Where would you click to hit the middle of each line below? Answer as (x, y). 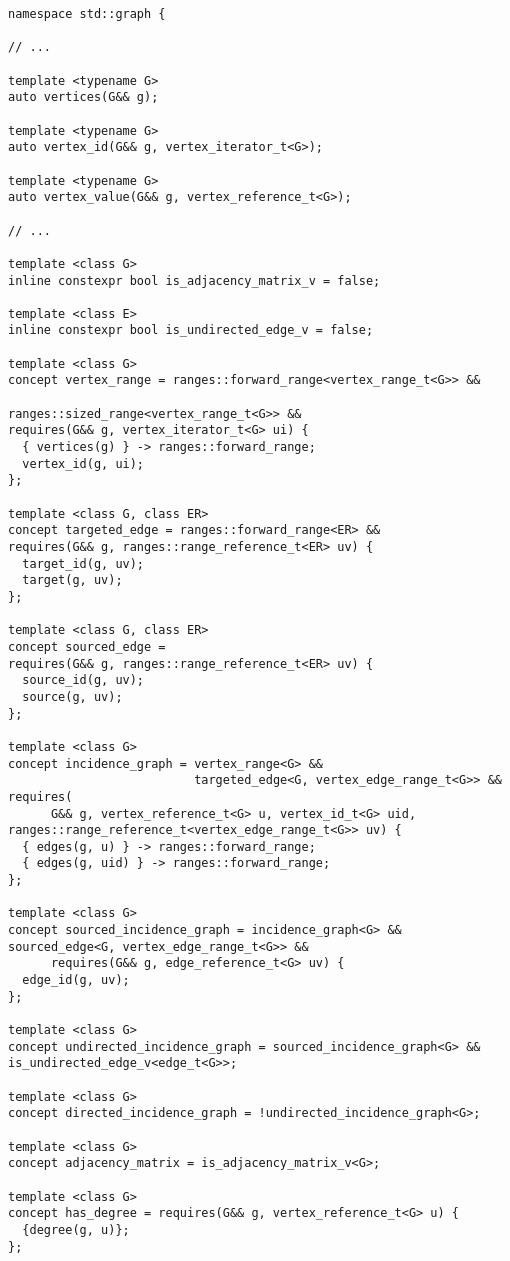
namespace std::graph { (87, 14)
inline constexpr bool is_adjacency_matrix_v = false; (194, 280)
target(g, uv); (72, 580)
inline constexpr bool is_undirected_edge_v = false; (191, 330)
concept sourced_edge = (87, 646)
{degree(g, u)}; (76, 1229)
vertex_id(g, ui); (83, 463)
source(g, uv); (72, 696)
